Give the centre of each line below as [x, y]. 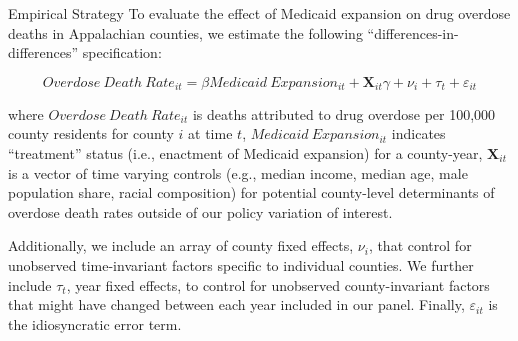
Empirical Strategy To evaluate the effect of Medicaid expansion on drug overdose [259, 13]
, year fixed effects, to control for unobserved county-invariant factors [278, 284]
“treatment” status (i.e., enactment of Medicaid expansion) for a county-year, [245, 152]
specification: [122, 52]
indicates [418, 133]
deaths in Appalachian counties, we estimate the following [185, 32]
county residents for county [91, 133]
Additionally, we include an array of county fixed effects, [181, 245]
